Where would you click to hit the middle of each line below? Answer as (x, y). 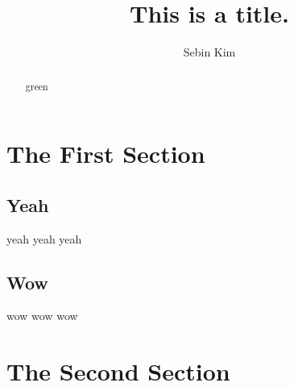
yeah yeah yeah (44, 238)
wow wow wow (42, 316)
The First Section (106, 154)
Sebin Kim (209, 52)
